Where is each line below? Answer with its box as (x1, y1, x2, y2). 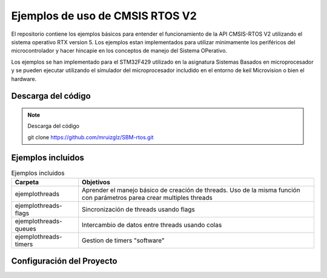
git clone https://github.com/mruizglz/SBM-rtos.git (27, 133, 154, 141)
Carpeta (15, 177, 39, 186)
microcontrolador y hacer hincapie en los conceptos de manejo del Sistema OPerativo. (11, 47, 227, 55)
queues (15, 224, 36, 233)
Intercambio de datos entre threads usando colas (82, 220, 222, 229)
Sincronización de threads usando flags (82, 205, 195, 213)
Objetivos (82, 177, 110, 186)
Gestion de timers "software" (82, 236, 165, 245)
